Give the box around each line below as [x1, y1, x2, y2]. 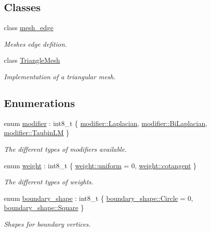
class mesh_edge [4, 22, 53, 33]
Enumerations [4, 95, 75, 110]
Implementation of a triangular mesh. [4, 71, 116, 81]
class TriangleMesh [4, 55, 60, 65]
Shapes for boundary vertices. [4, 218, 91, 229]
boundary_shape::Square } [4, 202, 84, 213]
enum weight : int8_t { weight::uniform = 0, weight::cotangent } [4, 160, 197, 170]
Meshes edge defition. [4, 38, 67, 49]
